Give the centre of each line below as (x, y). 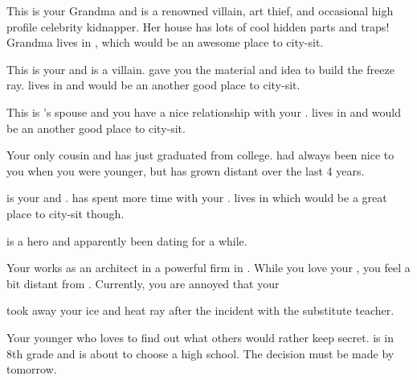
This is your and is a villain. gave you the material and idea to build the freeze (200, 69)
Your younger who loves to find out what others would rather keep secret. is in (200, 337)
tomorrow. (32, 369)
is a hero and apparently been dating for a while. (127, 240)
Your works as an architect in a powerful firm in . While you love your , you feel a (208, 268)
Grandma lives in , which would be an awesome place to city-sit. (165, 42)
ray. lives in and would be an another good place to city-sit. (153, 85)
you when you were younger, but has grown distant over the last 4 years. (186, 170)
